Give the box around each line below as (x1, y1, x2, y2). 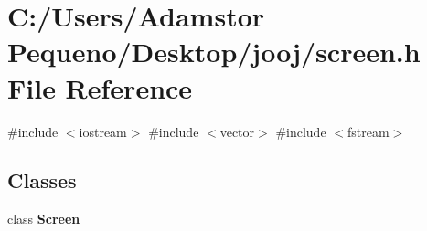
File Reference (7, 68, 193, 106)
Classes (7, 166, 77, 194)
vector (219, 121, 255, 141)
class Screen (7, 209, 80, 228)
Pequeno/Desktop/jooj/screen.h (7, 33, 421, 70)
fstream (347, 121, 390, 141)
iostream (79, 121, 127, 141)
